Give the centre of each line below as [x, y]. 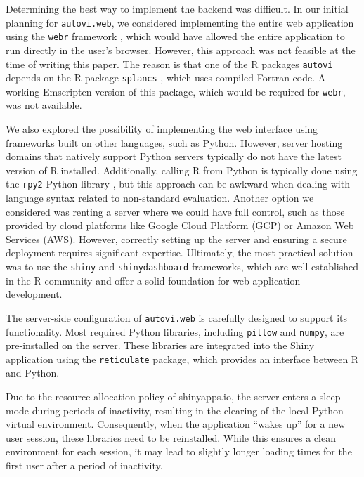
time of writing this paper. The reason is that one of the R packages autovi [169, 64]
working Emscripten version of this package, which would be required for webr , [176, 91]
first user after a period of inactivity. [84, 465]
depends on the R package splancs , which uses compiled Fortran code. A [166, 78]
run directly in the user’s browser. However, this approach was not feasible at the [181, 50]
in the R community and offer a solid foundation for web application [153, 280]
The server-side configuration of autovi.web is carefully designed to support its [177, 317]
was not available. [44, 105]
